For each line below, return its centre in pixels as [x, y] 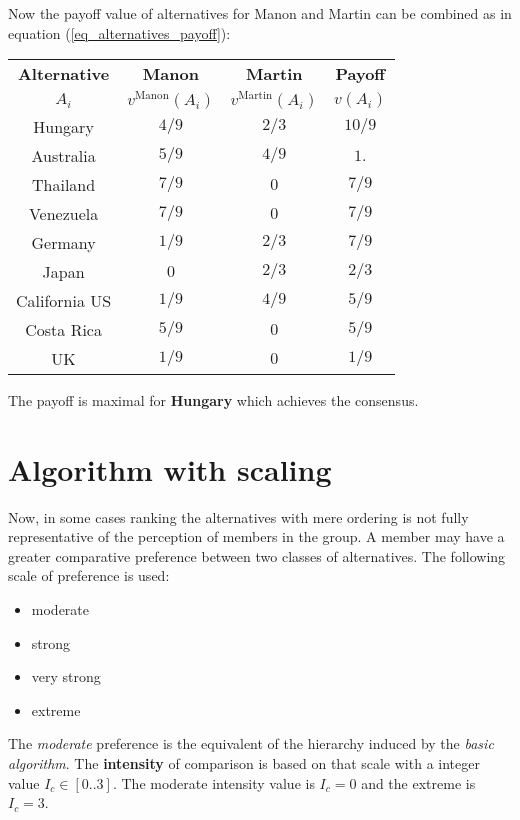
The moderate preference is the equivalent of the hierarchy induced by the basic [251, 743]
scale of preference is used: [89, 575]
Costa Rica [63, 329]
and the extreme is [418, 782]
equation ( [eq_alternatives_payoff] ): [119, 32]
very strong [66, 676]
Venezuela [63, 213]
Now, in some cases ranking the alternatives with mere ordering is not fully [238, 516]
